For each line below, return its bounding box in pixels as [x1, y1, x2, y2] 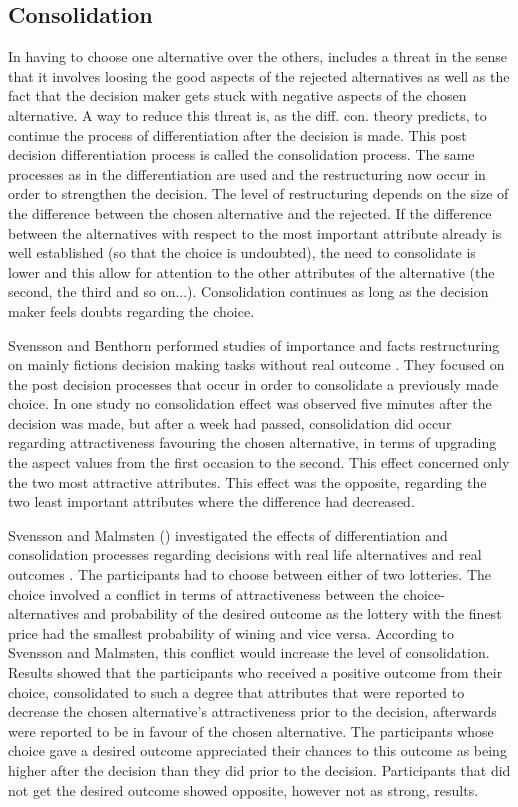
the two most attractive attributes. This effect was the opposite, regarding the [8, 471, 487, 492]
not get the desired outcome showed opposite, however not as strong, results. [8, 779, 479, 800]
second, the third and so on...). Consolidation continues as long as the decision [8, 281, 489, 302]
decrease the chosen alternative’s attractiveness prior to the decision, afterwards [8, 701, 497, 722]
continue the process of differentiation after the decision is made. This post [8, 124, 467, 145]
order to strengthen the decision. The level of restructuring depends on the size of [8, 183, 509, 204]
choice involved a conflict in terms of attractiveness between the [8, 583, 399, 604]
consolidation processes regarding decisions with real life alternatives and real [8, 544, 482, 565]
